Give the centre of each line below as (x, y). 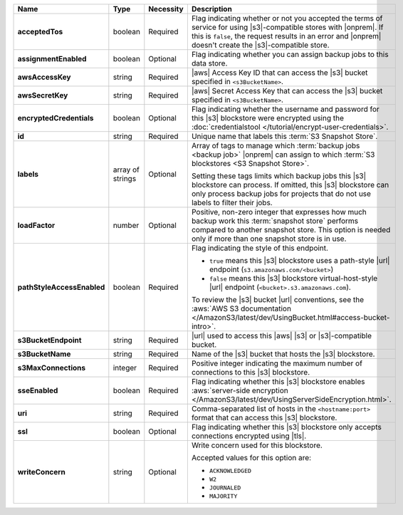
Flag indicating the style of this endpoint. (260, 248)
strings (125, 178)
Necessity (166, 9)
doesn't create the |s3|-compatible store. (261, 45)
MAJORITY (223, 496)
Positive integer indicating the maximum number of (277, 363)
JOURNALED (225, 488)
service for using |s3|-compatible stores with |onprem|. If (287, 27)
